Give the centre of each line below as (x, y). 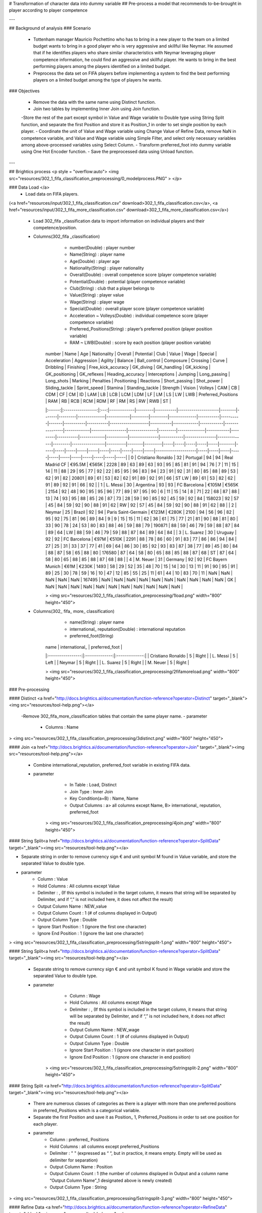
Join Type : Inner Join (91, 791)
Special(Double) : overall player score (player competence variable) (137, 309)
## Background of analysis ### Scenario (50, 28)
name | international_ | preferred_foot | (84, 647)
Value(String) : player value (97, 295)
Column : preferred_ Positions (79, 1140)
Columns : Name (62, 727)
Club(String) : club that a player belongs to (112, 288)
